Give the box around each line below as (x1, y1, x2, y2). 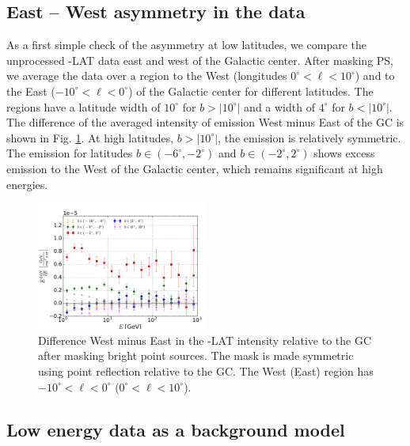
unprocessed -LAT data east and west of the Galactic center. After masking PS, (6, 51, 394, 68)
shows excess (313, 145, 375, 161)
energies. (6, 176, 48, 192)
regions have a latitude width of (6, 98, 161, 115)
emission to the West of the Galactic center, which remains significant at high (6, 160, 383, 176)
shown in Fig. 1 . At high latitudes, (6, 129, 174, 146)
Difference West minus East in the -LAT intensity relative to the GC (38, 331, 372, 348)
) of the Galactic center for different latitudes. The (128, 82, 374, 99)
